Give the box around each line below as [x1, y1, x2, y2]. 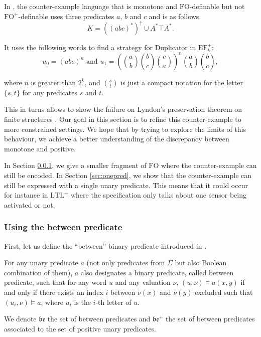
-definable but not [189, 1, 245, 11]
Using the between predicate [4, 221, 122, 233]
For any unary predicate [4, 257, 78, 268]
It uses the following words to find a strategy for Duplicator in [4, 42, 196, 52]
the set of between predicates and [47, 313, 151, 324]
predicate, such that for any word [4, 277, 107, 287]
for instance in [4, 190, 48, 200]
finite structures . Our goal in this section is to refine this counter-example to [4, 113, 241, 124]
